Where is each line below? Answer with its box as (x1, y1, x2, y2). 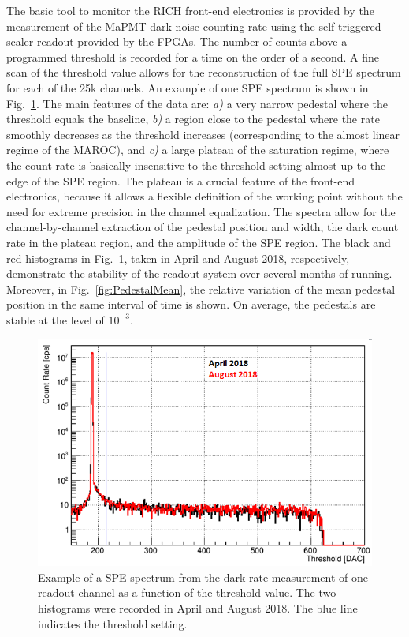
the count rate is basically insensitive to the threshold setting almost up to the (6, 156, 386, 173)
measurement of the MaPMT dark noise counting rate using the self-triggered (6, 17, 381, 34)
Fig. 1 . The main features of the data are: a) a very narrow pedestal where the (6, 95, 389, 111)
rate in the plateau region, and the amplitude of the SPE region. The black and (6, 234, 391, 250)
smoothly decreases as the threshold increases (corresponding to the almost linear (6, 126, 400, 142)
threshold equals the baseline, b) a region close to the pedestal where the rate (6, 111, 380, 127)
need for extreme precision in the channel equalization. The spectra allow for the (6, 203, 396, 219)
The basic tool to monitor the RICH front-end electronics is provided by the (6, 2, 374, 18)
